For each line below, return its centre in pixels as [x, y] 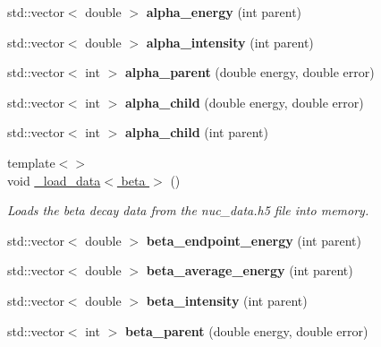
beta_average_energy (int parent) [250, 270]
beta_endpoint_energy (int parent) [254, 240]
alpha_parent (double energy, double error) [250, 72]
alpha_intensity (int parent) [230, 42]
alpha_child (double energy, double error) [244, 102]
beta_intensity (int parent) [227, 300]
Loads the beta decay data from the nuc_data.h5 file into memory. [188, 210]
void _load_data [54, 180]
